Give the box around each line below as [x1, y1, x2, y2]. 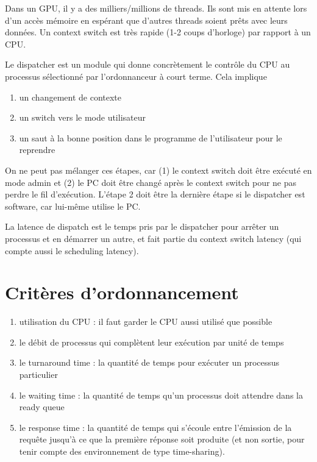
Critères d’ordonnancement [5, 280, 239, 305]
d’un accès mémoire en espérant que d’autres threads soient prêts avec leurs [5, 13, 288, 26]
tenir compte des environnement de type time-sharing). [19, 444, 225, 457]
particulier [19, 368, 58, 380]
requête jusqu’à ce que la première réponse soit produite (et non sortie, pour [19, 433, 305, 446]
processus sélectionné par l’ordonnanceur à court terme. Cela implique [5, 69, 267, 82]
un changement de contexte [19, 90, 121, 103]
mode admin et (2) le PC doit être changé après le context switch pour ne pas [5, 176, 297, 188]
